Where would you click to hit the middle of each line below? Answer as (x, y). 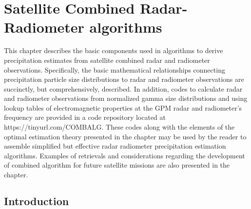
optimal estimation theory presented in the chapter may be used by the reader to (125, 136)
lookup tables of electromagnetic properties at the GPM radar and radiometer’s (123, 107)
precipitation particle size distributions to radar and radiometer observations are (124, 79)
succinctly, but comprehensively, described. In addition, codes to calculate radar (123, 88)
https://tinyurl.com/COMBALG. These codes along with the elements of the (119, 127)
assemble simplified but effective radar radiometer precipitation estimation (115, 146)
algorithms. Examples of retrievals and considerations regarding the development (125, 155)
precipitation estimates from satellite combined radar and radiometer (107, 60)
